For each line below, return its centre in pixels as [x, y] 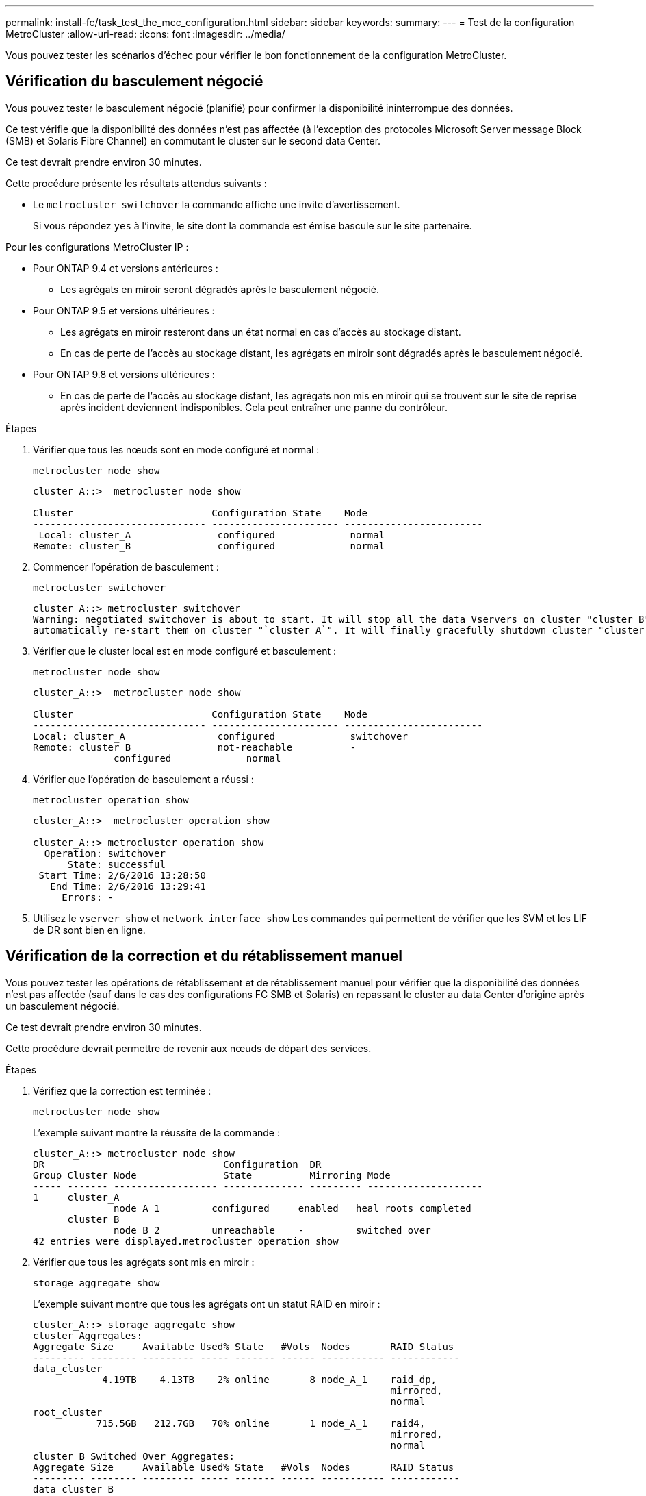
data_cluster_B [74, 1489]
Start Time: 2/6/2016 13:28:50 [122, 875]
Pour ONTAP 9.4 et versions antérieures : [126, 268]
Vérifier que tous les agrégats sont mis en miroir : [144, 1262]
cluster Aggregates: [88, 1335]
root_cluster [68, 1412]
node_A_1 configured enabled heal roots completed [293, 1208]
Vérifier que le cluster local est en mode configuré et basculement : [184, 651]
